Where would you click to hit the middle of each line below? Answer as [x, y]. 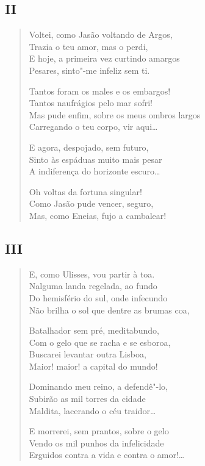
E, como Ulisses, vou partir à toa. [92, 274]
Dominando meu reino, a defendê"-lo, [98, 386]
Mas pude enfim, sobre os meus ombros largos [115, 114]
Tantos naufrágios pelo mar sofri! [91, 103]
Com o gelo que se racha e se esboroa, [100, 342]
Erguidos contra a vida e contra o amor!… [107, 455]
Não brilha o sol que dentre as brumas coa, [109, 310]
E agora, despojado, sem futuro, [89, 147]
